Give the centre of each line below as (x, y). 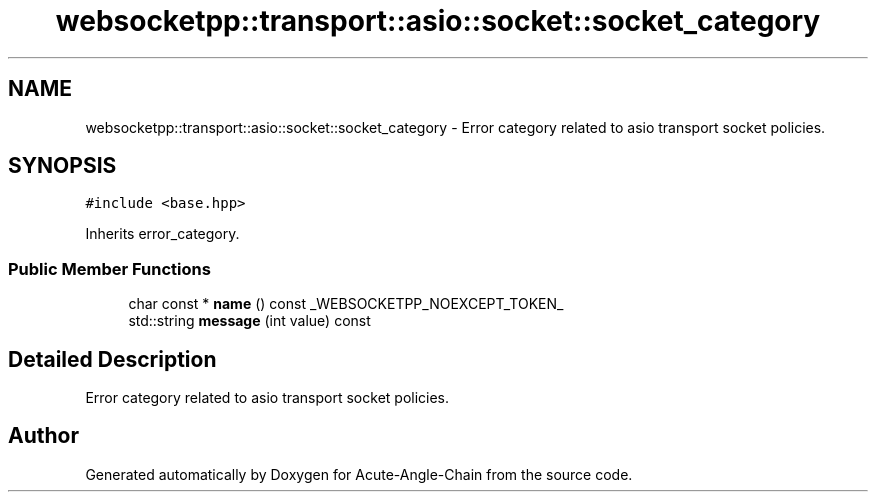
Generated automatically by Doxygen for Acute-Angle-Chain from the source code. (359, 474)
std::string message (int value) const (249, 321)
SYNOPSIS (62, 166)
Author (43, 436)
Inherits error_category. (162, 234)
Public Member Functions (109, 268)
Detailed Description (112, 359)
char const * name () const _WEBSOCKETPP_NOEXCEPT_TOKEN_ (346, 304)
